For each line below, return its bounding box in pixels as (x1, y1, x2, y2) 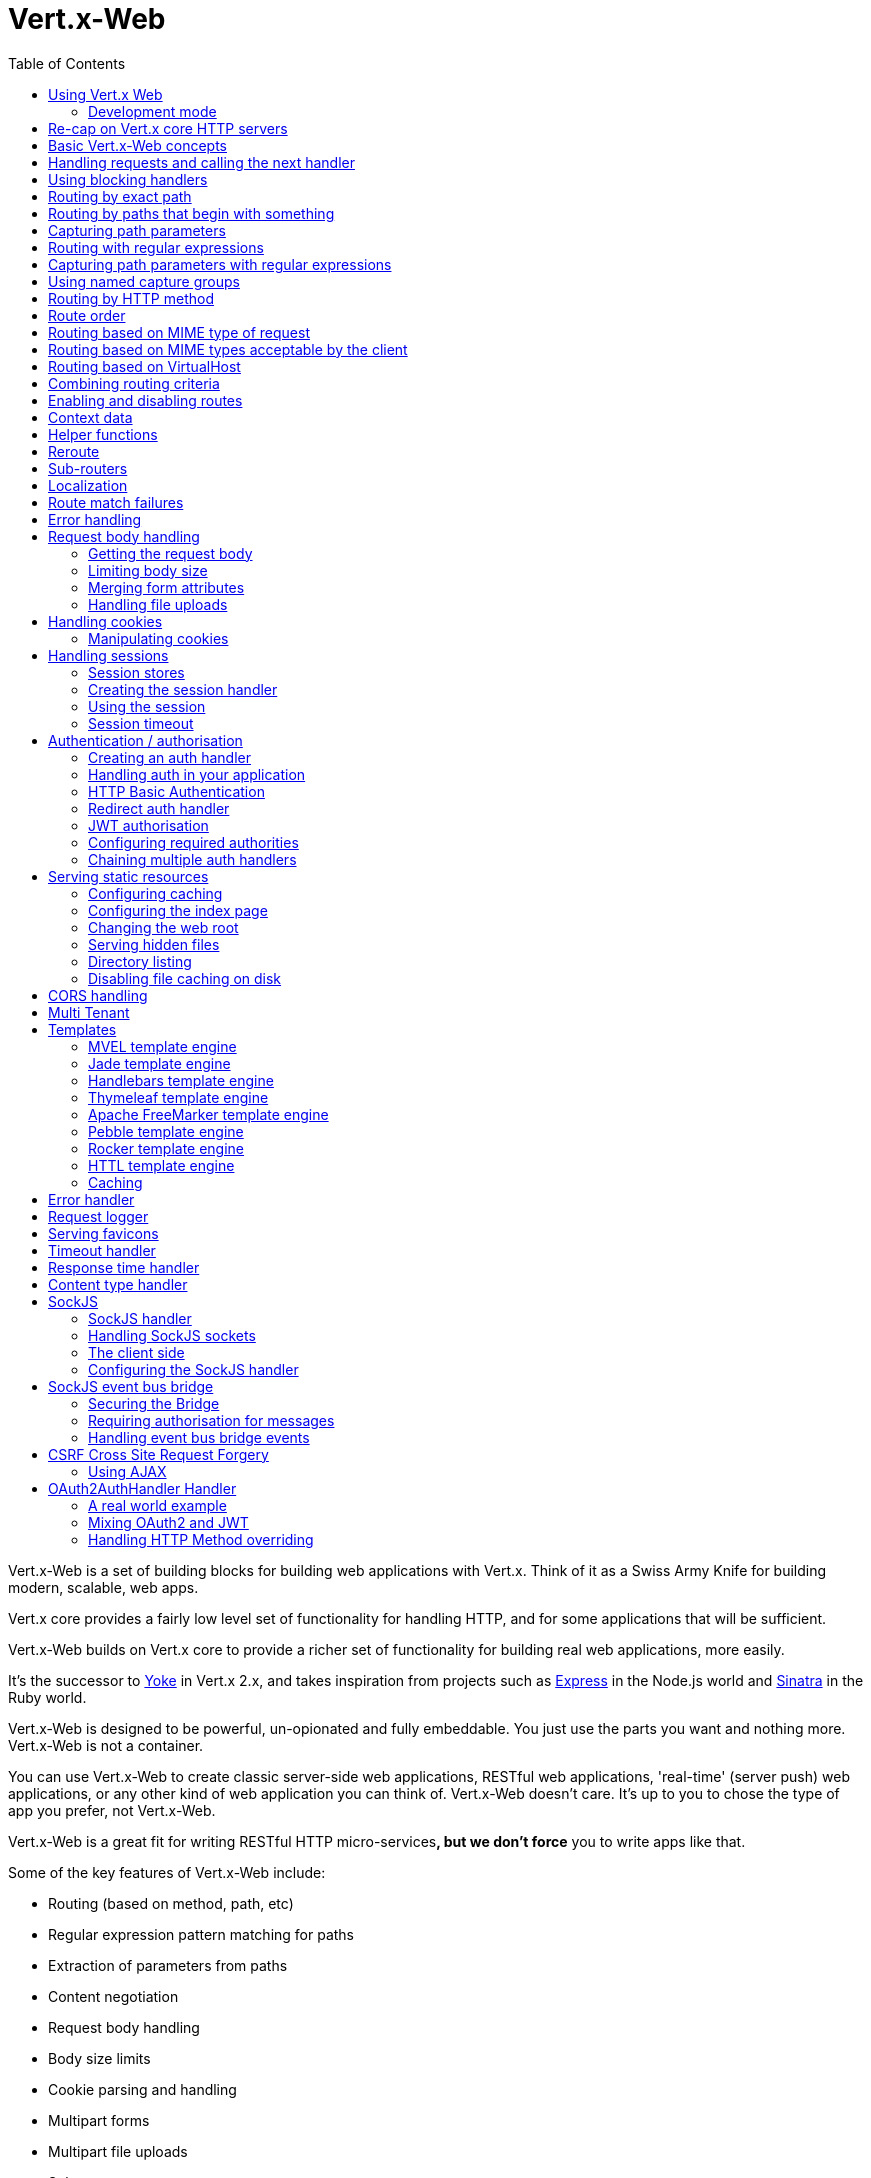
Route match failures (48, 493, 184, 511)
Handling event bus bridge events (88, 1428, 310, 1446)
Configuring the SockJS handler (88, 1360, 299, 1378)
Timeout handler (48, 1241, 156, 1259)
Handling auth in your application (88, 765, 306, 783)
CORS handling (48, 986, 148, 1004)
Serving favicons (48, 1224, 159, 1242)
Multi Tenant (48, 1003, 130, 1021)
